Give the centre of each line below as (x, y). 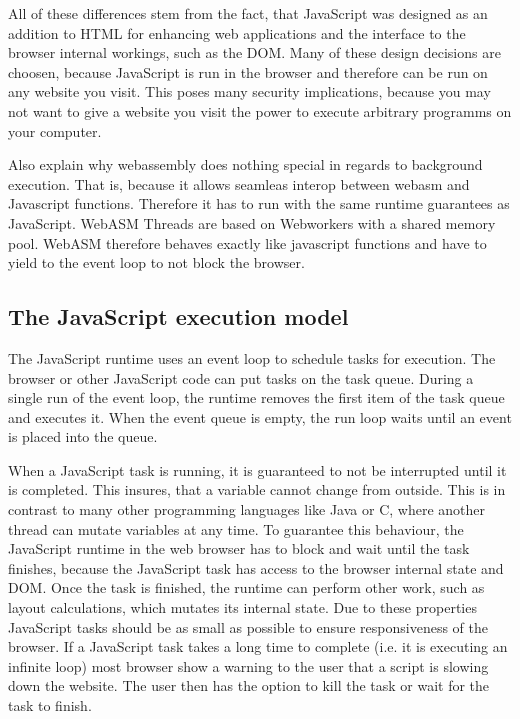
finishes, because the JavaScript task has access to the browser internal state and (256, 567)
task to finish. (50, 705)
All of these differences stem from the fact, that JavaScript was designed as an (248, 13)
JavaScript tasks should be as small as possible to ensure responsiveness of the (248, 626)
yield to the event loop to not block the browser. (156, 262)
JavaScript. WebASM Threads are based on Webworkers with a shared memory (252, 222)
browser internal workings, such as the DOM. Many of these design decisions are (254, 52)
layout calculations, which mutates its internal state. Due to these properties (242, 607)
